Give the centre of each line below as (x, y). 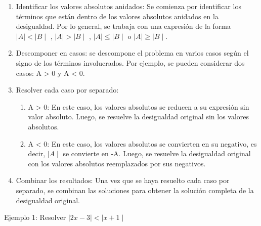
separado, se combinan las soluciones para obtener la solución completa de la (135, 190)
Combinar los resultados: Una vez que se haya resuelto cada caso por (123, 180)
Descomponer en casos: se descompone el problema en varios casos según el (132, 53)
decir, (37, 153)
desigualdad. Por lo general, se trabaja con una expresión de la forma (123, 26)
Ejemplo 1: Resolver (35, 217)
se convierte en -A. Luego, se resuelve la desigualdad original (157, 153)
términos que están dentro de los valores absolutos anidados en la (117, 16)
